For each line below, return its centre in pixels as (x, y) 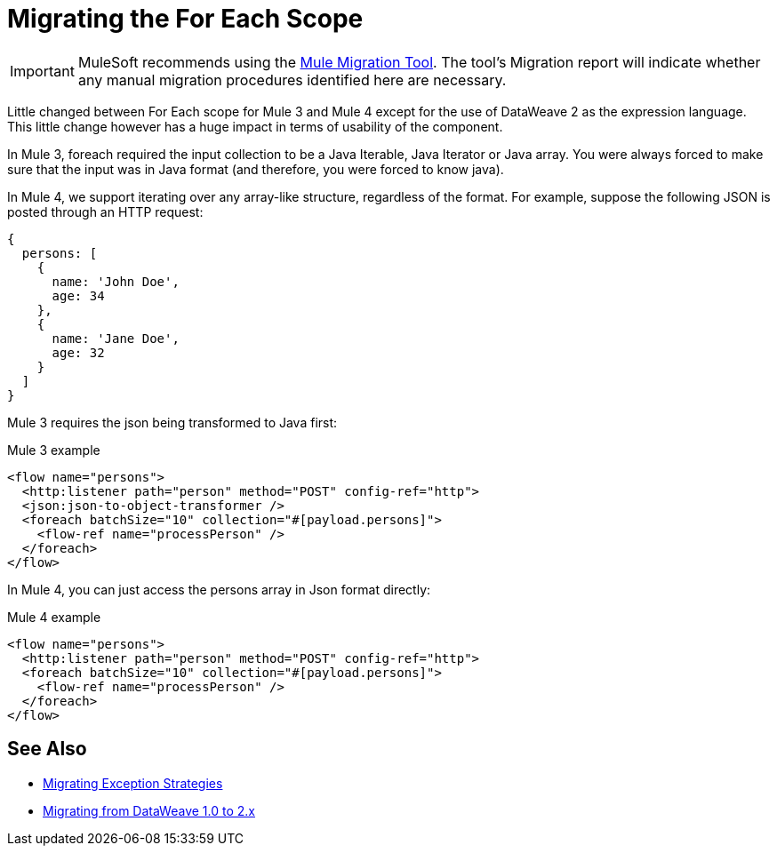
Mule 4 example (54, 617)
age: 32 (78, 352)
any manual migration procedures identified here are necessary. (292, 80)
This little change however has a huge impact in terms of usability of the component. (255, 126)
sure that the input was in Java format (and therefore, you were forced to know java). (256, 169)
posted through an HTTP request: (105, 211)
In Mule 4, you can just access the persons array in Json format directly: (219, 589)
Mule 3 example (54, 450)
